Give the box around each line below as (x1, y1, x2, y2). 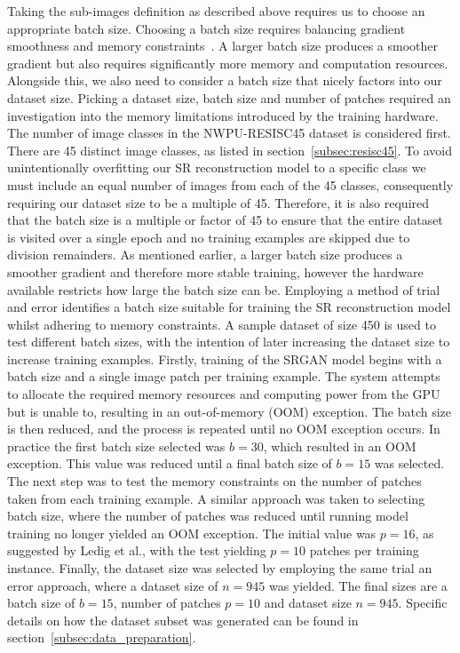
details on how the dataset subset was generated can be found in (7, 610, 359, 629)
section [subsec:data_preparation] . (7, 628, 196, 647)
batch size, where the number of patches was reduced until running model (7, 506, 408, 525)
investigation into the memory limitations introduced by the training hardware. (7, 106, 439, 124)
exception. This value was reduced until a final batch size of (7, 454, 332, 473)
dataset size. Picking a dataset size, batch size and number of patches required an (7, 88, 451, 107)
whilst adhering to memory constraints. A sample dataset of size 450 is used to (7, 315, 436, 333)
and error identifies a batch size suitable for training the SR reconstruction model (7, 298, 451, 316)
